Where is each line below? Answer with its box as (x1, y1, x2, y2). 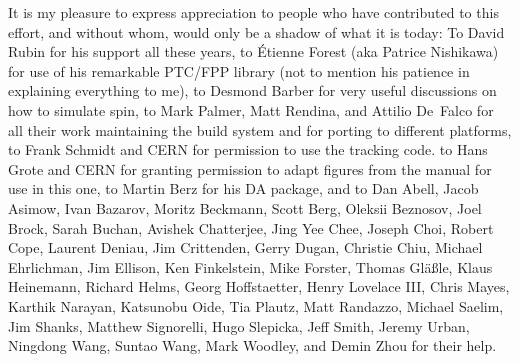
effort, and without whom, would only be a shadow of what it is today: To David (8, 21, 505, 42)
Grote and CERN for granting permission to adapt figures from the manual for (8, 158, 492, 179)
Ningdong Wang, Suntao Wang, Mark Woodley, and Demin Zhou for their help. (8, 335, 497, 356)
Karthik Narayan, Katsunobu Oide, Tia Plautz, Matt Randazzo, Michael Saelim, (8, 295, 504, 316)
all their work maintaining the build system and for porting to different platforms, (8, 119, 512, 140)
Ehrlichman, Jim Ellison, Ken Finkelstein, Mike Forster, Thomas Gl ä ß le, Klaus (8, 256, 493, 277)
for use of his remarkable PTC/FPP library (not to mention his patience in (8, 60, 470, 81)
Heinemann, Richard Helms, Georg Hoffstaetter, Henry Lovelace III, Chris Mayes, (8, 276, 510, 297)
